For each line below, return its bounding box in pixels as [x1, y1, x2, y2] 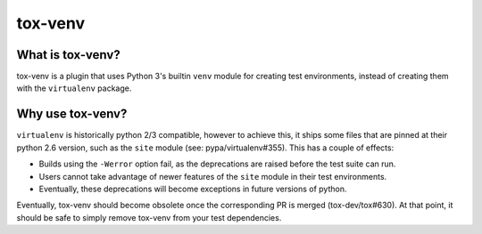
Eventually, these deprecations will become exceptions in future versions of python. [38, 183, 347, 194]
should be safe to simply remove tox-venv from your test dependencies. [16, 212, 282, 222]
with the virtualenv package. [16, 83, 132, 93]
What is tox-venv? [16, 47, 120, 62]
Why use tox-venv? [16, 107, 128, 122]
